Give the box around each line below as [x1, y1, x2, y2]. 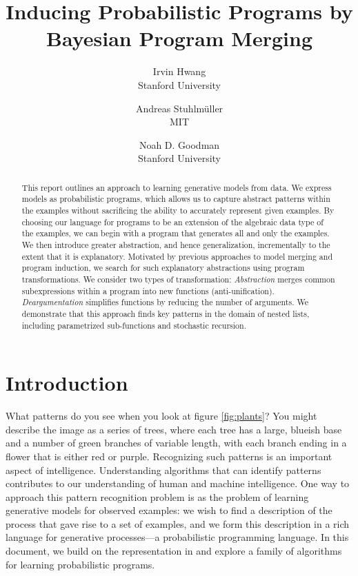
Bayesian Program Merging [46, 24, 312, 52]
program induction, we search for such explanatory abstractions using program [21, 262, 305, 274]
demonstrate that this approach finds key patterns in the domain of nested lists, [21, 307, 310, 319]
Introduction [6, 369, 128, 397]
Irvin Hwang [152, 64, 206, 79]
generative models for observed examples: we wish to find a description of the [6, 503, 332, 517]
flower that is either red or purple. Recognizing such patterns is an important [6, 449, 332, 463]
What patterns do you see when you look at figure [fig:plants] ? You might [6, 409, 317, 423]
